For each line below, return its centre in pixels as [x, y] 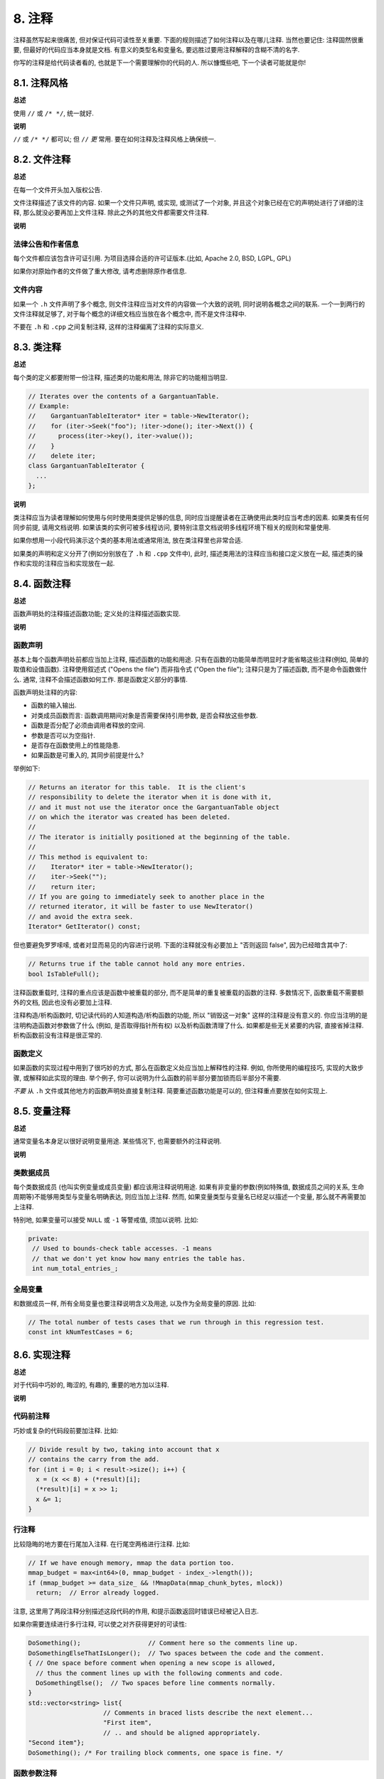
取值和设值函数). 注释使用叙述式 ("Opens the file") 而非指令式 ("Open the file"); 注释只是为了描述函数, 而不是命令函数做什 [190, 670]
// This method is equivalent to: [88, 857]
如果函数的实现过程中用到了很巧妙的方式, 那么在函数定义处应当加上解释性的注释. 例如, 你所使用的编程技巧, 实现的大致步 [188, 1068]
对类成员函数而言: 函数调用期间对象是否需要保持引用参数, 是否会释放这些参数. [144, 715]
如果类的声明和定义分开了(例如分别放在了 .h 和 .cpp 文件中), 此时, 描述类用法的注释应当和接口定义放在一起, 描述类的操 [188, 553]
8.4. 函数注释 [42, 584]
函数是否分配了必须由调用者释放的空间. [88, 725]
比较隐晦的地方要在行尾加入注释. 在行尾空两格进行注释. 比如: [102, 1543]
